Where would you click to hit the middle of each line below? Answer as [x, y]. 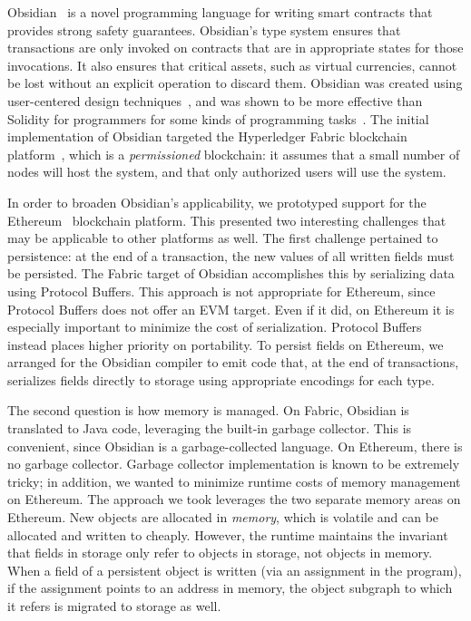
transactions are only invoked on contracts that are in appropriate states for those [235, 48]
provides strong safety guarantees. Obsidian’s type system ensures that [204, 29]
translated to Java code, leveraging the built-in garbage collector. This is [210, 428]
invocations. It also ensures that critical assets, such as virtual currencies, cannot [232, 65]
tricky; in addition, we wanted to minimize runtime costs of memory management [234, 481]
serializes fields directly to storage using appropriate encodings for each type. [221, 379]
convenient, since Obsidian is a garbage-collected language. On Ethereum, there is [235, 446]
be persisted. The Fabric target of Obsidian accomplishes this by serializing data [231, 273]
